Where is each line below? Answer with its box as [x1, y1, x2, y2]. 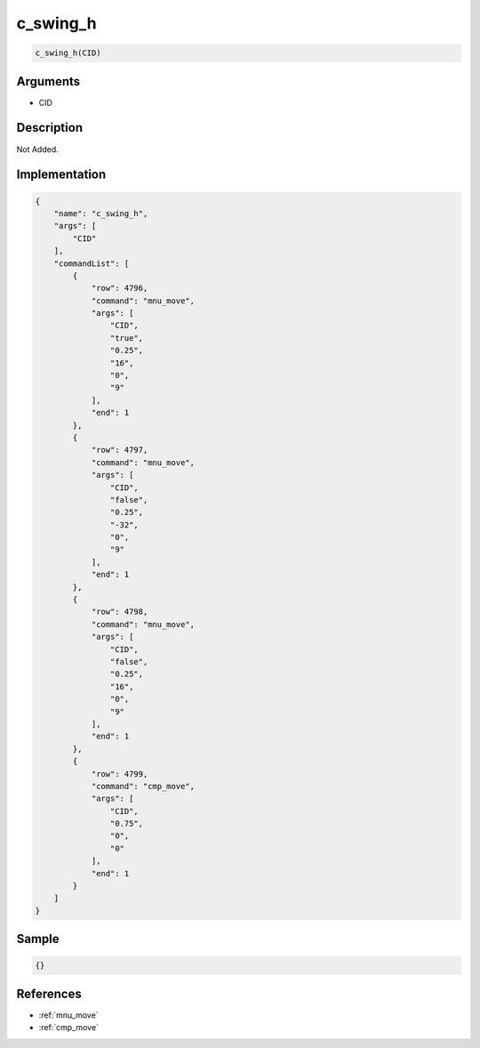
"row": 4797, [91, 445, 148, 455]
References [16, 986, 82, 1001]
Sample [16, 931, 60, 947]
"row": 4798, [91, 607, 148, 617]
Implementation [16, 167, 107, 182]
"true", [109, 333, 144, 343]
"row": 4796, [91, 283, 148, 294]
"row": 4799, [91, 769, 148, 778]
